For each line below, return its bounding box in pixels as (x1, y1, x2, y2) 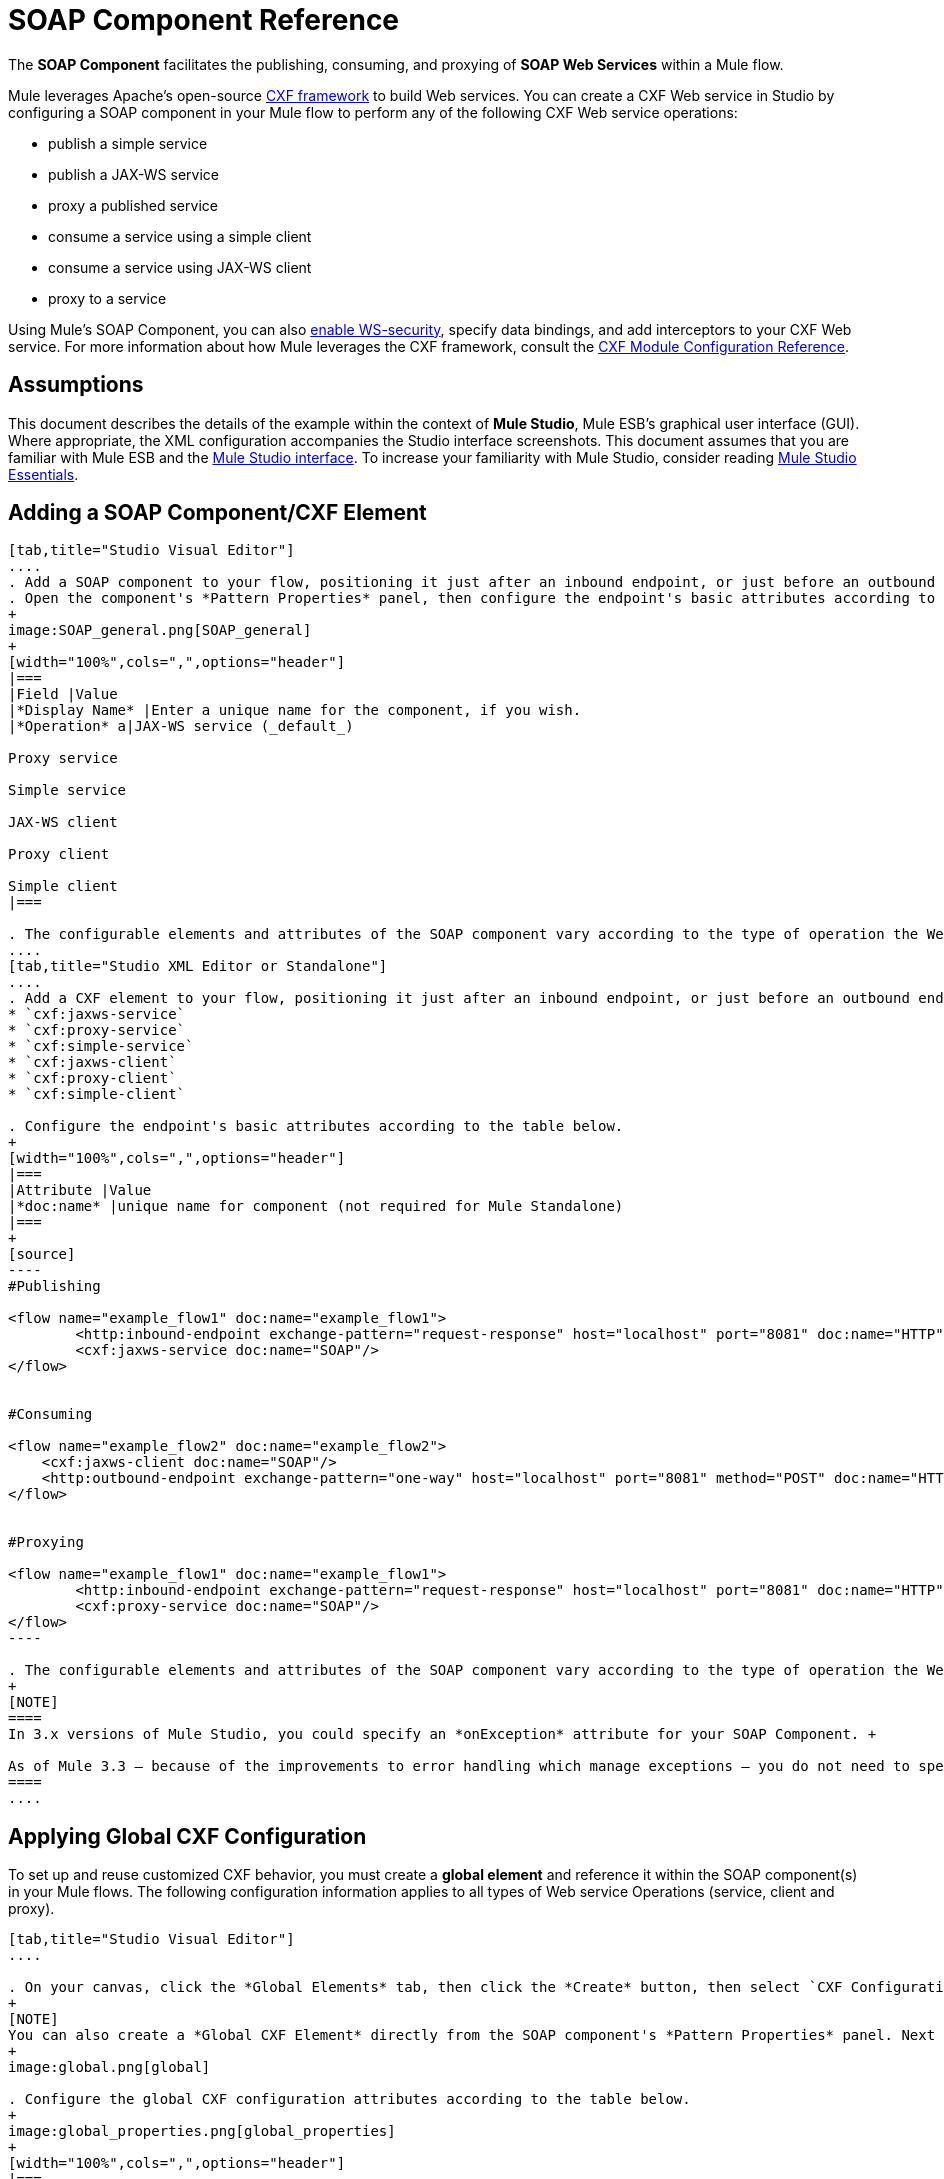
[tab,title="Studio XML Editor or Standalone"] (8, 958, 388, 975)
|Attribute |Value (8, 1182, 152, 1199)
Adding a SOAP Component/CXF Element (8, 500, 427, 526)
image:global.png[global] (8, 2059, 211, 2076)
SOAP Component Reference (8, 3, 400, 37)
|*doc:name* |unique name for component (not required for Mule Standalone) (8, 1198, 624, 1215)
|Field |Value (8, 686, 118, 703)
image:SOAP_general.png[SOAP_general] (8, 622, 312, 639)
